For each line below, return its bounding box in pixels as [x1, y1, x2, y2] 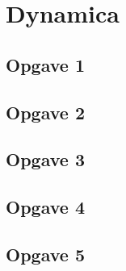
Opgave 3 [6, 147, 85, 172]
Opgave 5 [6, 241, 85, 266]
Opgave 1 [6, 52, 85, 77]
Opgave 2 [6, 99, 85, 124]
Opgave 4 [6, 194, 85, 219]
